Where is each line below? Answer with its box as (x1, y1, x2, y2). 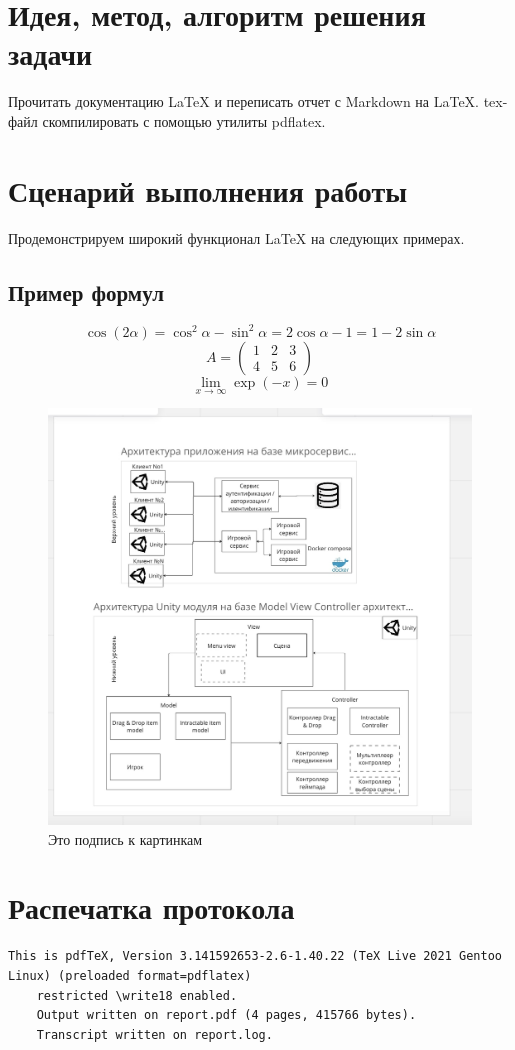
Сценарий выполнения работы (8, 169, 408, 210)
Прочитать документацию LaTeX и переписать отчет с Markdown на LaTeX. (8, 91, 480, 112)
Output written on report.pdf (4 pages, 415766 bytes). (36, 1008, 417, 1023)
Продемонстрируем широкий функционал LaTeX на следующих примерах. (8, 227, 465, 248)
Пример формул (8, 276, 164, 307)
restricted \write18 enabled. (36, 988, 238, 1003)
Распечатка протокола (8, 887, 295, 928)
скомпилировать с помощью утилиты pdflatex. (42, 110, 326, 131)
